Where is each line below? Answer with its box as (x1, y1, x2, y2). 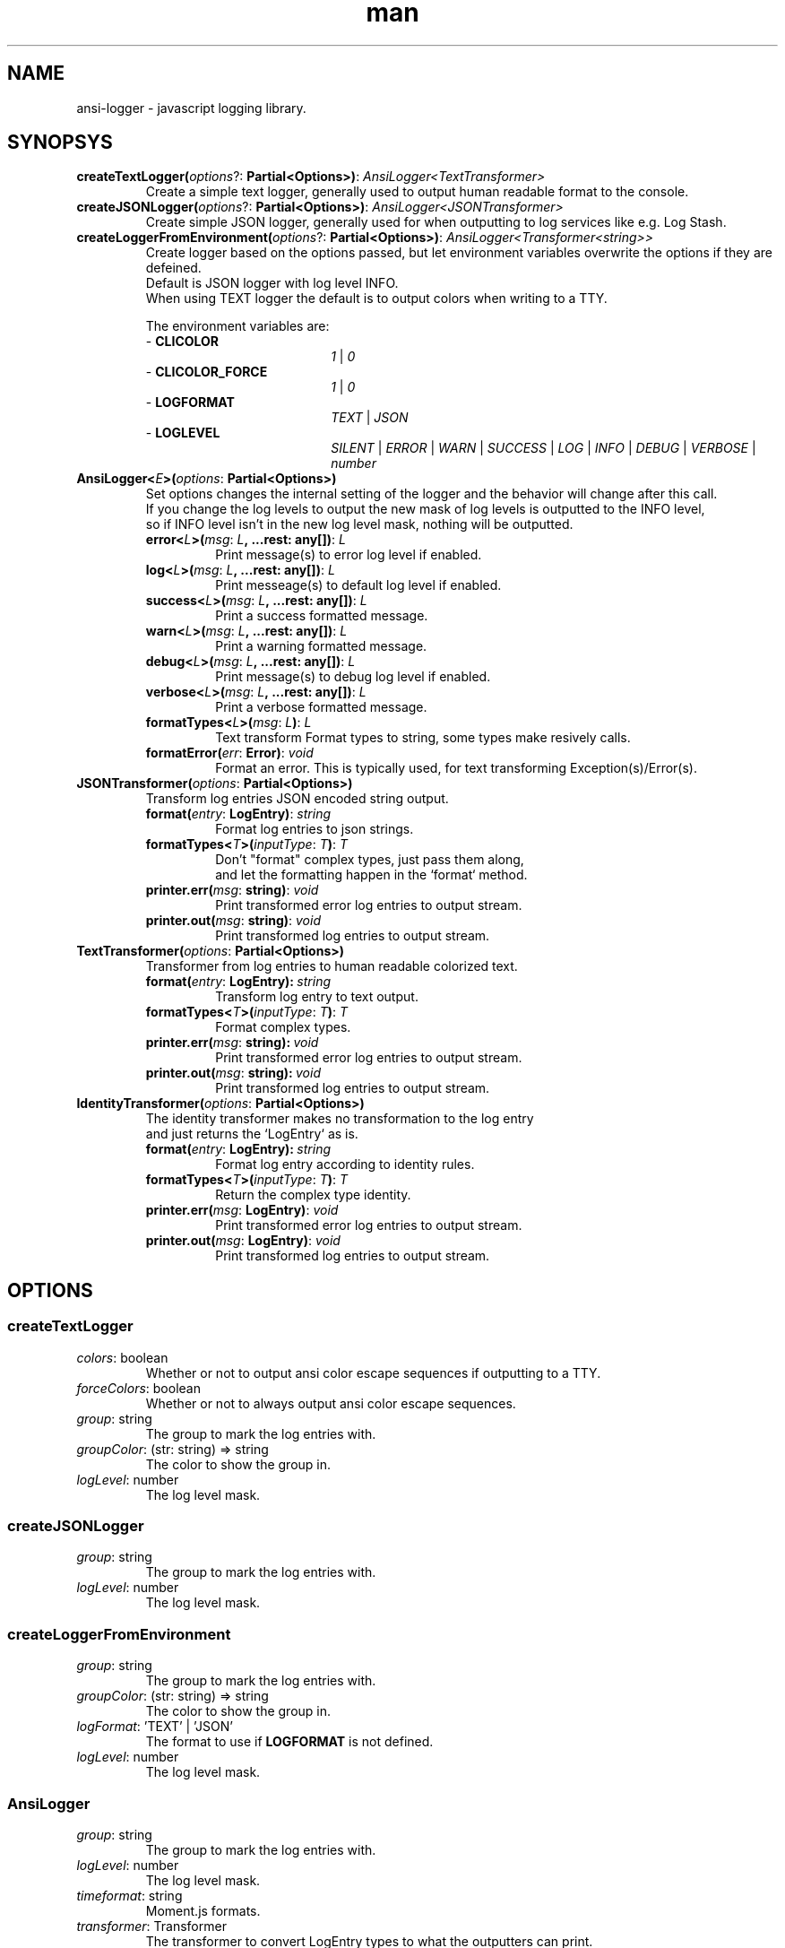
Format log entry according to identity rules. (215, 1156, 475, 1173)
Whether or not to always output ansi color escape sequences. (145, 1395, 516, 1411)
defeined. (145, 260, 202, 276)
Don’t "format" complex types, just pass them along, (215, 852, 524, 868)
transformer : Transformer (76, 1918, 227, 1934)
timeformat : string (76, 1887, 183, 1903)
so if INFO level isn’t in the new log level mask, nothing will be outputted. (145, 516, 574, 532)
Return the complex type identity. (215, 1187, 411, 1203)
